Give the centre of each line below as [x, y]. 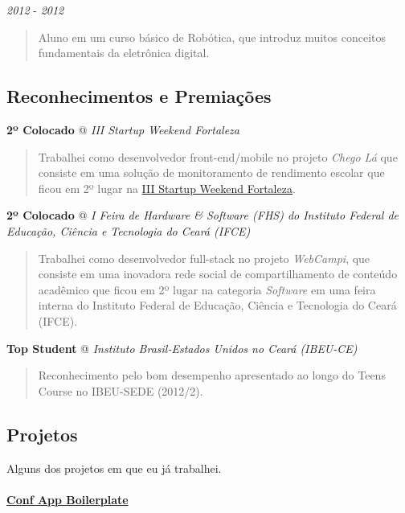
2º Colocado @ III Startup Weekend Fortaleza [123, 129]
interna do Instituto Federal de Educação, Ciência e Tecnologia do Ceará [217, 305]
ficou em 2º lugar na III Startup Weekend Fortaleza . [167, 188]
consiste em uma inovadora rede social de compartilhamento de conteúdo [218, 274]
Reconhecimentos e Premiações [139, 96]
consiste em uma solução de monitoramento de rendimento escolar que [211, 172]
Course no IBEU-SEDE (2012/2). [121, 390]
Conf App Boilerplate [67, 499]
